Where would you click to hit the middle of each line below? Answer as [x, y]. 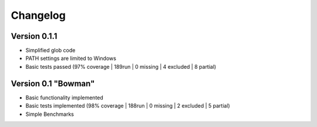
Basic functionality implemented [65, 98]
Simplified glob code [50, 51]
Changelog [38, 15]
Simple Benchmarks [50, 114]
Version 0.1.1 [34, 36]
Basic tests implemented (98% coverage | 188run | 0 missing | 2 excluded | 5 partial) [128, 106]
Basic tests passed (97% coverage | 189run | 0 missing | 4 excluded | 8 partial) [121, 66]
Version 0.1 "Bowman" [53, 83]
